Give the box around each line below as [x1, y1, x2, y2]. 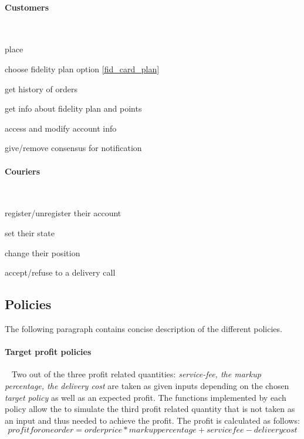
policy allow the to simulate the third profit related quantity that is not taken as [5, 403, 295, 415]
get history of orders [5, 82, 77, 95]
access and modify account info [5, 122, 117, 134]
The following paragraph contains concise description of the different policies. [5, 322, 282, 334]
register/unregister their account [5, 207, 121, 219]
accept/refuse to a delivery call [5, 266, 116, 279]
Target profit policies [5, 346, 92, 358]
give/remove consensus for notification [5, 142, 142, 154]
